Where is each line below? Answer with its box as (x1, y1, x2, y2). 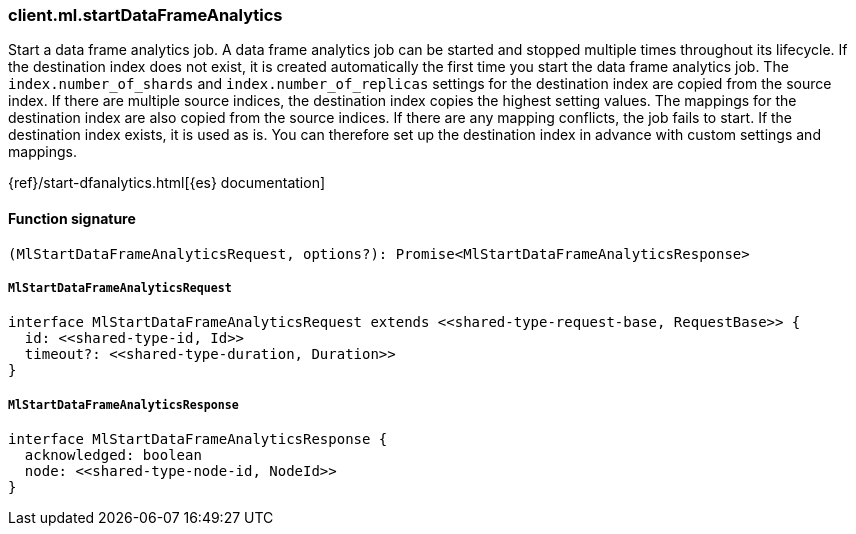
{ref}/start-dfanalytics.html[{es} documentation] (8, 174, 326, 192)
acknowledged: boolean (24, 447, 202, 464)
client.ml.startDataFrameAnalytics (8, 5, 283, 25)
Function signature (8, 209, 136, 227)
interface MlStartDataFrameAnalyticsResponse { (8, 431, 388, 448)
